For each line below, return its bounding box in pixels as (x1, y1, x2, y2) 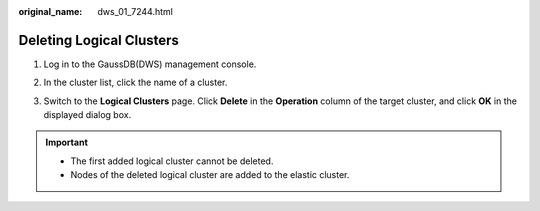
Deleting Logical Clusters (18, 31, 180, 49)
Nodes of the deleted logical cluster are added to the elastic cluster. (70, 169, 350, 181)
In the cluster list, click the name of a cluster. (43, 76, 228, 89)
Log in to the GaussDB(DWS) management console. (43, 58, 257, 70)
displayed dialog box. (43, 109, 132, 121)
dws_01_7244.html (97, 6, 174, 17)
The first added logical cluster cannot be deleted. (70, 155, 274, 167)
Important (45, 136, 89, 149)
